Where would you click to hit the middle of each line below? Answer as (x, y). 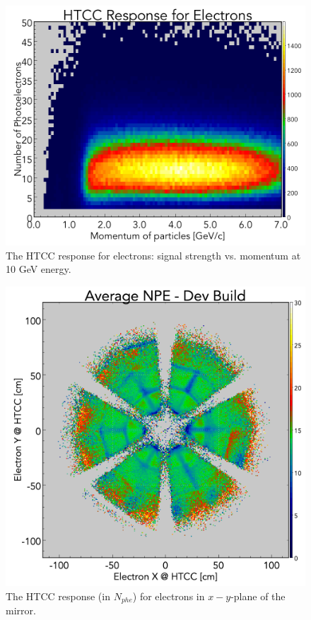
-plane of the (258, 596)
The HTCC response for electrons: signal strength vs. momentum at (153, 255)
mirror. (21, 610)
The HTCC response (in (58, 596)
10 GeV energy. (39, 269)
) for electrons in (169, 596)
